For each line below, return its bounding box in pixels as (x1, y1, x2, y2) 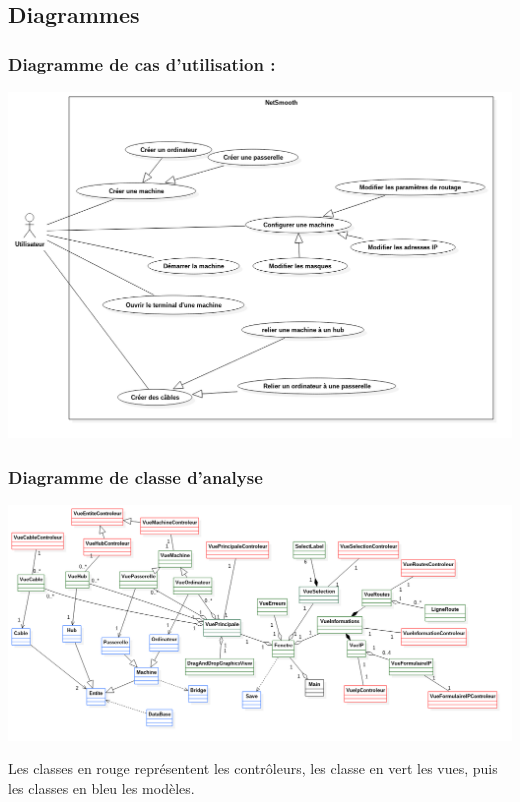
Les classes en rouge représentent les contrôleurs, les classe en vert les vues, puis (8, 758, 498, 779)
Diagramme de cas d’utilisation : (8, 51, 276, 76)
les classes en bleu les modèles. (8, 777, 195, 798)
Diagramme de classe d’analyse (8, 464, 263, 489)
